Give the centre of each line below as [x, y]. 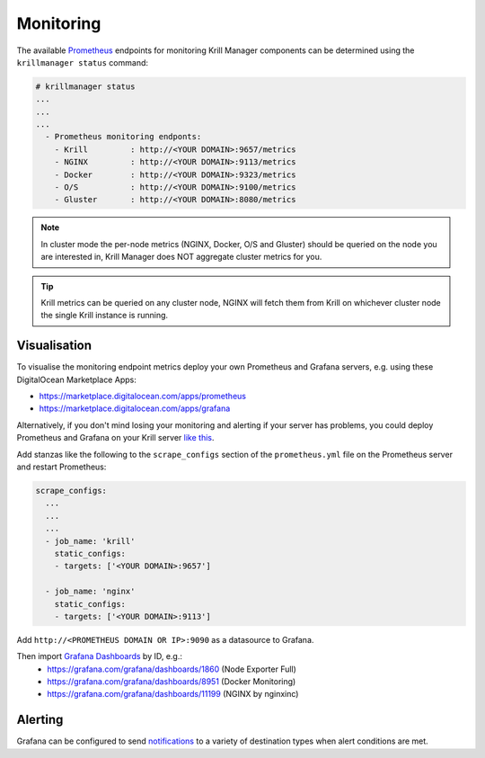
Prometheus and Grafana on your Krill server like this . [115, 438]
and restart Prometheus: [62, 467]
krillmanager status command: [82, 62]
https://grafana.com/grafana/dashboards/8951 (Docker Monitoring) [172, 682]
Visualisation [54, 346]
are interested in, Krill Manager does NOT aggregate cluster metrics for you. [181, 257]
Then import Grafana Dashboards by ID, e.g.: [100, 656]
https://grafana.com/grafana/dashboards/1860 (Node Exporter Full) [172, 669]
